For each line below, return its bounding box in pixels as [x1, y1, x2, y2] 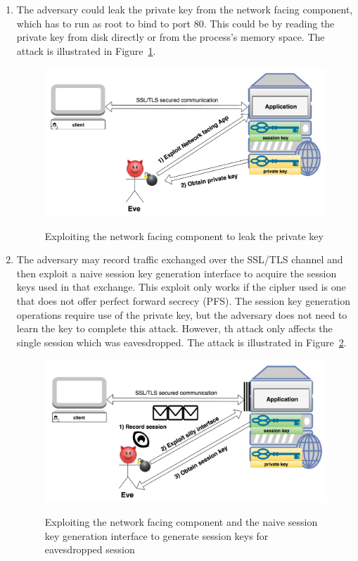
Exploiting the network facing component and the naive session [44, 515, 318, 529]
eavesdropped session [44, 542, 135, 557]
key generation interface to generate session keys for [44, 528, 269, 543]
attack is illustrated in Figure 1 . [16, 43, 156, 58]
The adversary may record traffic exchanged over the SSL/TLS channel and [16, 252, 343, 267]
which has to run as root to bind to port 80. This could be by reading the [16, 15, 335, 30]
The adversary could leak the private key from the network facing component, [16, 2, 353, 16]
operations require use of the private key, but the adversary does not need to [16, 307, 347, 322]
